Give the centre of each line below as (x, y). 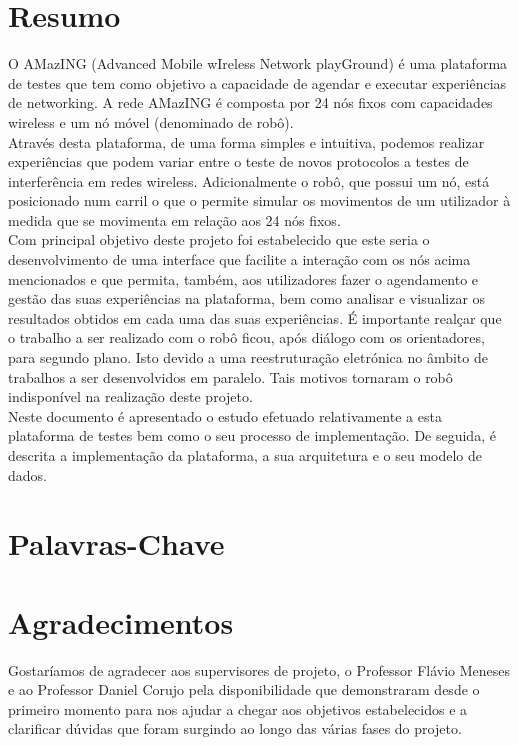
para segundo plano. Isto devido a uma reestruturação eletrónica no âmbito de (248, 357)
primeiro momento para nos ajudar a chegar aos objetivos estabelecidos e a (238, 708)
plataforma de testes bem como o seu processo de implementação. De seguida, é (252, 435)
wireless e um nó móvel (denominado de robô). (151, 121)
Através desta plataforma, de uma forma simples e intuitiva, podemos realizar (246, 141)
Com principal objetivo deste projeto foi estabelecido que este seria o (219, 239)
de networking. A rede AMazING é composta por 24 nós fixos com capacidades (250, 102)
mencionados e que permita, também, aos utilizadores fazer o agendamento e (243, 278)
